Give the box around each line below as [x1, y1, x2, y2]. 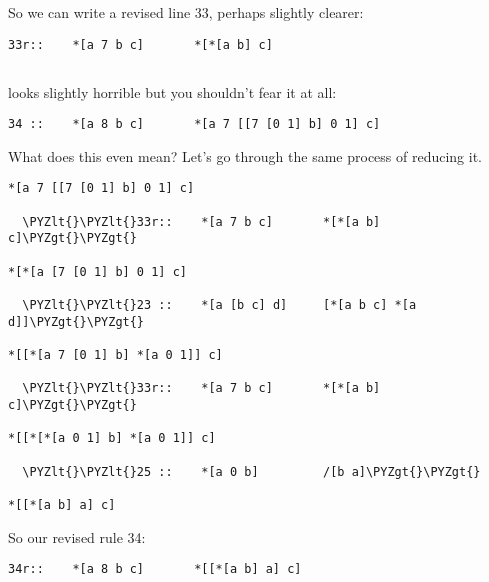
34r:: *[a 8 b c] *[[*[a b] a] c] [8, 562, 302, 577]
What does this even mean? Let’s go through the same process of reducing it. [8, 145, 483, 166]
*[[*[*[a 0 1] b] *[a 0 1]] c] [8, 431, 216, 446]
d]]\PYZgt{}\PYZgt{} [8, 314, 145, 329]
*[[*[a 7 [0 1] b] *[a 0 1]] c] [8, 348, 223, 363]
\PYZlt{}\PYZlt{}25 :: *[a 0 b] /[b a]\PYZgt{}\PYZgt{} [22, 464, 481, 479]
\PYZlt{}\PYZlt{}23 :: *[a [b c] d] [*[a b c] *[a [22, 298, 417, 313]
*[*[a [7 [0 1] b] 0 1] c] [8, 264, 187, 279]
